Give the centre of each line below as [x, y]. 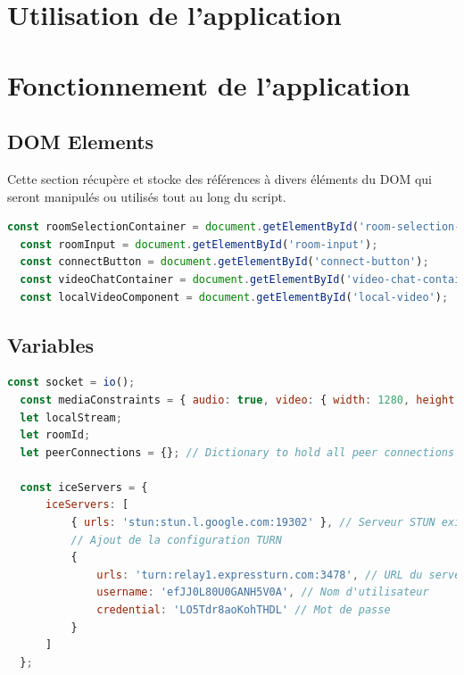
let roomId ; [55, 435]
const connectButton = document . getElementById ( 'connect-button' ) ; [224, 262]
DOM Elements [81, 142]
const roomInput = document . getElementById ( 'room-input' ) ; [199, 244]
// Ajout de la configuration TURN [176, 540]
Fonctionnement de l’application [209, 84]
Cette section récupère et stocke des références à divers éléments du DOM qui [220, 178]
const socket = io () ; [71, 383]
